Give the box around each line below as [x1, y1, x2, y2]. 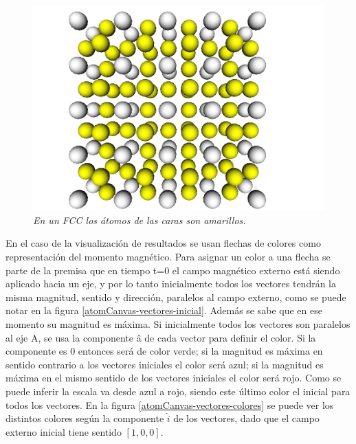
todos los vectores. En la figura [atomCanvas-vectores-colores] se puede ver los [5, 397, 334, 412]
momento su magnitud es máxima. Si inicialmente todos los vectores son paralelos [5, 316, 351, 331]
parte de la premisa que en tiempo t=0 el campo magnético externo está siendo [5, 263, 340, 277]
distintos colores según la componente [5, 411, 164, 425]
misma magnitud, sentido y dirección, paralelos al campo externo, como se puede [5, 289, 346, 304]
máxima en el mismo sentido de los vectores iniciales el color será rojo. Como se [5, 370, 342, 385]
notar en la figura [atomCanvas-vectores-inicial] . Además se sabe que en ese [5, 303, 322, 318]
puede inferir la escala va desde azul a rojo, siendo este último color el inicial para [5, 384, 351, 398]
